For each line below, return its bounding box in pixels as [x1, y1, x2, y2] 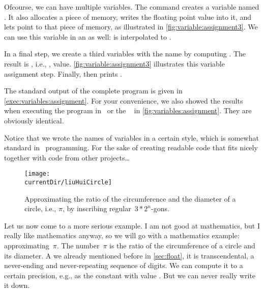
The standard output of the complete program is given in [4, 85, 183, 96]
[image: [24, 170, 50, 178]
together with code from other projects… [4, 152, 130, 163]
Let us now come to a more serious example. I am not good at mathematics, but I [4, 220, 260, 231]
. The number [56, 240, 100, 250]
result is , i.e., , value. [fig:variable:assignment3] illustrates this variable [4, 58, 225, 69]
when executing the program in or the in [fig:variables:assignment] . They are [4, 105, 252, 116]
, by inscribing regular [62, 203, 131, 214]
